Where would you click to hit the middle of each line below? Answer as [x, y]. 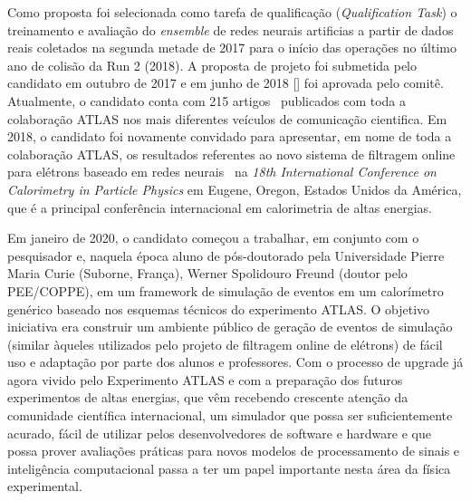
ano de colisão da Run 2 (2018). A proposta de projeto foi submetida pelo [212, 65]
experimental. [45, 486]
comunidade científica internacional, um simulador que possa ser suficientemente [230, 415]
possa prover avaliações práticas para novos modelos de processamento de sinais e [234, 451]
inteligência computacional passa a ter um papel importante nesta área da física [229, 468]
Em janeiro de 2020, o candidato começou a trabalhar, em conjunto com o [213, 238]
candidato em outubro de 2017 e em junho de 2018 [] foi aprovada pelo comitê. [226, 83]
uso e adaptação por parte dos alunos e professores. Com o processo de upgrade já [235, 362]
